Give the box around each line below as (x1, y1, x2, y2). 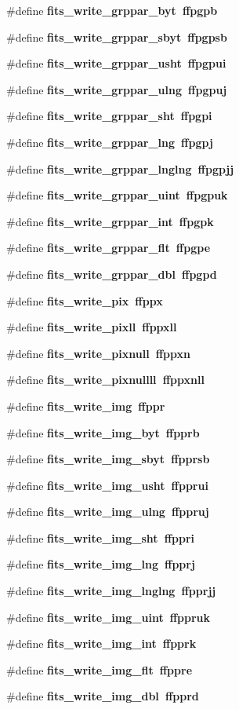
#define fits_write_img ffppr (6, 397, 165, 414)
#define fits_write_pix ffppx (6, 292, 163, 309)
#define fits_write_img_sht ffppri (6, 529, 195, 546)
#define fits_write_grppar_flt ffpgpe (6, 239, 211, 256)
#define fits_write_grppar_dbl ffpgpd (6, 265, 217, 282)
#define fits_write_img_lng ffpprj (6, 556, 195, 572)
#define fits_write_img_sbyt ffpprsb (6, 451, 210, 467)
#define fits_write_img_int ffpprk (6, 635, 197, 652)
